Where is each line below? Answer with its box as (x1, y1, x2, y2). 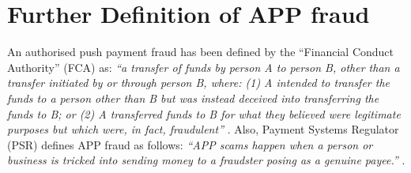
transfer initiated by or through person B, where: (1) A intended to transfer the (7, 74, 390, 91)
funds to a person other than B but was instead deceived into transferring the (7, 89, 379, 106)
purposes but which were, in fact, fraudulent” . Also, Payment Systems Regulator (7, 121, 399, 137)
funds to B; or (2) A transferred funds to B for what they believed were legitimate (7, 105, 401, 122)
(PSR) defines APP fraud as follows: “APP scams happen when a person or (7, 136, 373, 152)
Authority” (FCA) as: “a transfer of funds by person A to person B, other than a (7, 58, 400, 75)
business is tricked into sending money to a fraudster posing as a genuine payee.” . (7, 152, 405, 168)
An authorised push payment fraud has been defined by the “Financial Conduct (7, 43, 394, 60)
